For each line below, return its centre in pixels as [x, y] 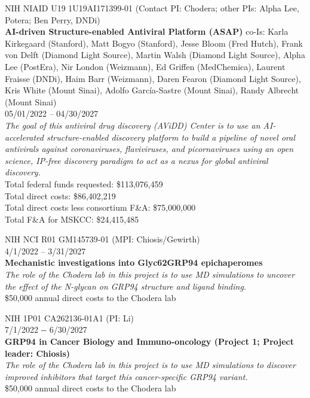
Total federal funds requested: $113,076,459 [84, 183]
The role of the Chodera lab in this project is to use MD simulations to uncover [150, 274]
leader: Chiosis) [37, 353]
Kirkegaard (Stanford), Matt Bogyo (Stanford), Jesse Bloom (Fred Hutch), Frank [154, 43]
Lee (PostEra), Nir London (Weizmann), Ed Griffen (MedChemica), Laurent [145, 66]
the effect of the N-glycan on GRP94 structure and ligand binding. [126, 286]
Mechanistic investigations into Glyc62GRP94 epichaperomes [134, 262]
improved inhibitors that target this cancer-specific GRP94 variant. [126, 376]
